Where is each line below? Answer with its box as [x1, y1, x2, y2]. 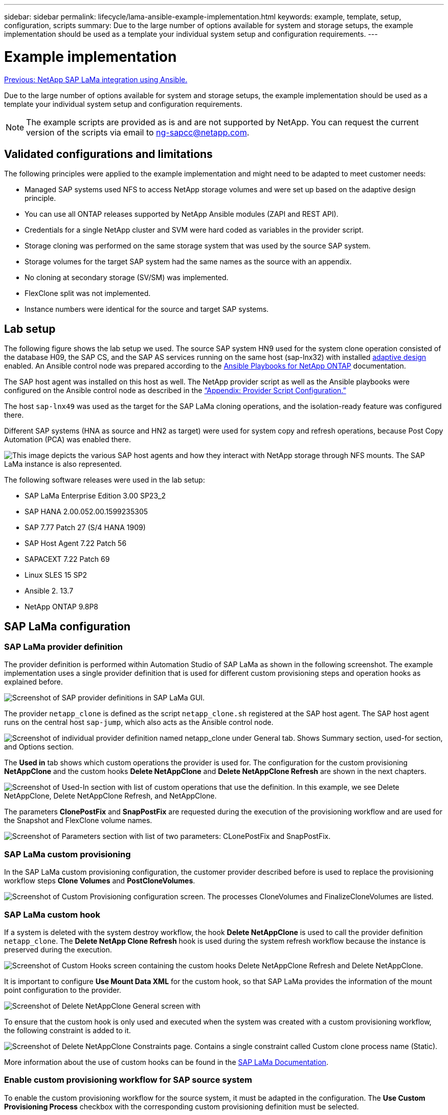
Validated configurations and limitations [4, 147, 213, 161]
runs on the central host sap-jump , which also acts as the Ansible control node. [4, 718, 274, 727]
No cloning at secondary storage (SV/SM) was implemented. [25, 273, 229, 282]
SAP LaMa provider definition [4, 642, 123, 652]
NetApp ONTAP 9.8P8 [25, 602, 98, 611]
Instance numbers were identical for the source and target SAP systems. [25, 305, 269, 314]
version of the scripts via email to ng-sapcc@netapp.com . [26, 127, 250, 138]
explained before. [4, 677, 63, 687]
